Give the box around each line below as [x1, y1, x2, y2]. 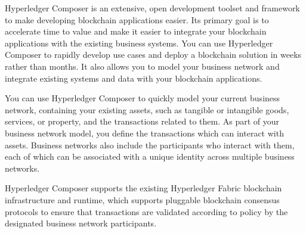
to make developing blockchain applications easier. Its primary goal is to [5, 13, 269, 26]
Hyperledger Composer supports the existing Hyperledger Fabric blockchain [5, 182, 282, 194]
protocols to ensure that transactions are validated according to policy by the [5, 205, 288, 218]
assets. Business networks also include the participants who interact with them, [5, 138, 295, 151]
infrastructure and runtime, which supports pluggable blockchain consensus [5, 193, 280, 206]
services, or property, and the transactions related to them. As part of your [5, 115, 279, 128]
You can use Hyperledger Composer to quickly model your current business [5, 92, 280, 104]
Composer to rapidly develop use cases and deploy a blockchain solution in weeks [5, 48, 302, 61]
